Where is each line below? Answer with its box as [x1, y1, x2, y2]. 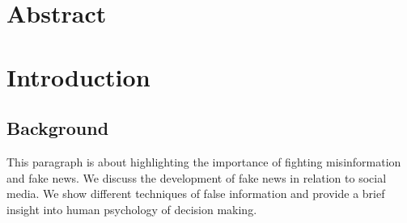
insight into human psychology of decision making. [6, 200, 257, 217]
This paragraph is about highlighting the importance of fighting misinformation [6, 153, 401, 170]
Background [6, 116, 109, 141]
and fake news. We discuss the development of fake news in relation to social [6, 169, 387, 186]
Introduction [6, 60, 151, 93]
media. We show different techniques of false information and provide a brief [6, 185, 385, 202]
